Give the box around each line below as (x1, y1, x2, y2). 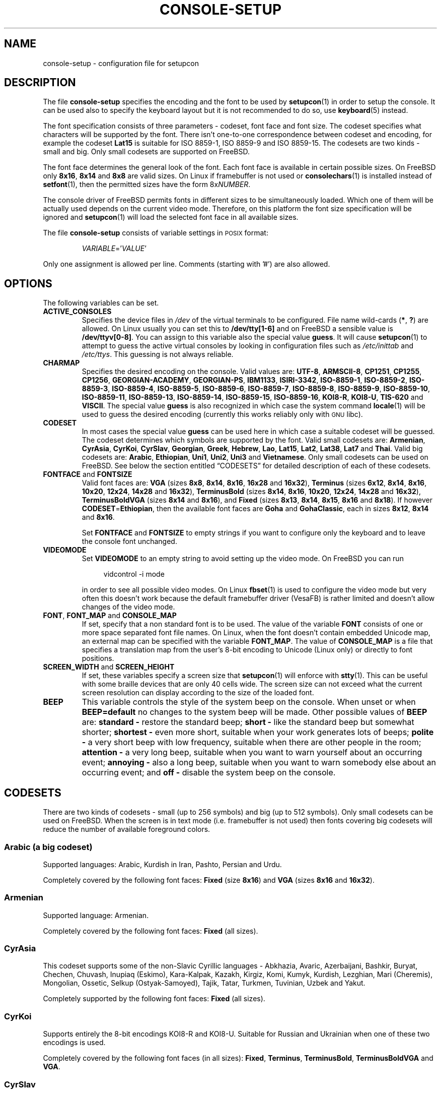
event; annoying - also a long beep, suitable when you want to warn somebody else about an (82, 757, 436, 768)
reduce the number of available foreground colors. (43, 825, 210, 834)
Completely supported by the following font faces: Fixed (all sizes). (43, 994, 265, 1003)
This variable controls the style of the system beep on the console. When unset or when (82, 697, 416, 707)
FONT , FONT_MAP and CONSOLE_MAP (43, 611, 177, 620)
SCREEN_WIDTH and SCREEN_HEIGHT (43, 662, 175, 672)
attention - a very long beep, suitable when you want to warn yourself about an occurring (82, 747, 422, 758)
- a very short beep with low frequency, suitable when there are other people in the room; (82, 737, 421, 748)
